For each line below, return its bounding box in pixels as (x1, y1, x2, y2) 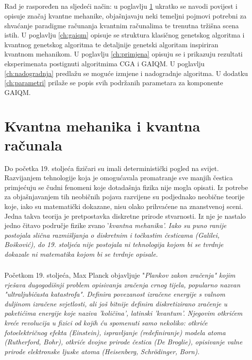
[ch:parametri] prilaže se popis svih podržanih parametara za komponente (4, 77, 223, 88)
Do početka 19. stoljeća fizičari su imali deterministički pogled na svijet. (4, 163, 219, 173)
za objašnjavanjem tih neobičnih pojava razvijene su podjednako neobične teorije (4, 191, 245, 202)
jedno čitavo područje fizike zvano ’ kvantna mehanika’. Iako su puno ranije (4, 220, 227, 230)
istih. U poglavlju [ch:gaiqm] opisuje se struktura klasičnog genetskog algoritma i (4, 30, 245, 40)
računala (4, 134, 63, 154)
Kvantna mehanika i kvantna (4, 115, 201, 135)
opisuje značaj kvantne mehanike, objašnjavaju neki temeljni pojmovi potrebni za (4, 10, 247, 20)
